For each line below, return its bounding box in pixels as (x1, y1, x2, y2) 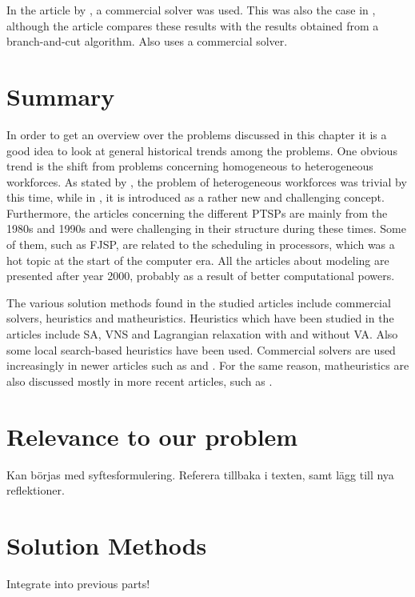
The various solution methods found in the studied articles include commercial (6, 294, 391, 311)
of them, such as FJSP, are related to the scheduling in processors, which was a (6, 236, 395, 253)
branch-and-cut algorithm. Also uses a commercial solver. (6, 33, 288, 50)
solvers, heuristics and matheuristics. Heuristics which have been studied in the (6, 310, 394, 327)
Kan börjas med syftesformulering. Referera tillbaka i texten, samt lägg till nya (6, 466, 394, 483)
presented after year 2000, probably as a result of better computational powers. (6, 267, 395, 284)
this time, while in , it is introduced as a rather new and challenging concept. (6, 189, 385, 206)
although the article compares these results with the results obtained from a (6, 17, 379, 34)
